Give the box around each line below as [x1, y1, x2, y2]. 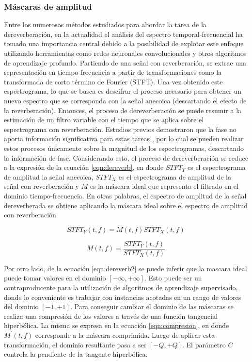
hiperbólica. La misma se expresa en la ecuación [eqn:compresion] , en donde [4, 320, 229, 330]
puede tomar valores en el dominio [4, 273, 106, 283]
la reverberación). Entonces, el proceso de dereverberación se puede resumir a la [4, 105, 242, 115]
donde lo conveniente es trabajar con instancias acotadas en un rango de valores [4, 292, 241, 302]
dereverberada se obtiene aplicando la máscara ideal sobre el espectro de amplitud [4, 200, 248, 210]
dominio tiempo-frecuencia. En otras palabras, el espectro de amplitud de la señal [4, 190, 247, 200]
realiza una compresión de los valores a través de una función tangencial [4, 311, 218, 321]
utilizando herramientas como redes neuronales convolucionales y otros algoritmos [4, 48, 247, 58]
